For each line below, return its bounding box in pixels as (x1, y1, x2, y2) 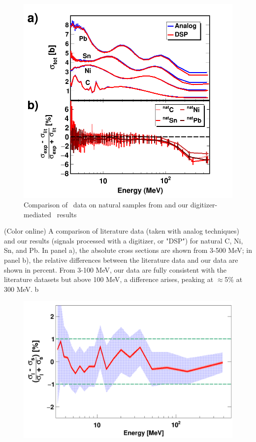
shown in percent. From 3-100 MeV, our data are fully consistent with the (4, 264, 227, 275)
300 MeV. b (4, 283, 39, 294)
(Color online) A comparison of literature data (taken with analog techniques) (4, 226, 239, 236)
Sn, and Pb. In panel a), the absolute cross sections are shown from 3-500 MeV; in (4, 245, 252, 255)
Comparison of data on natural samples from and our (24, 200, 189, 210)
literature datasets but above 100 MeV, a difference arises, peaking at (4, 274, 214, 284)
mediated (24, 209, 51, 219)
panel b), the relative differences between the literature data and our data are (4, 255, 238, 265)
